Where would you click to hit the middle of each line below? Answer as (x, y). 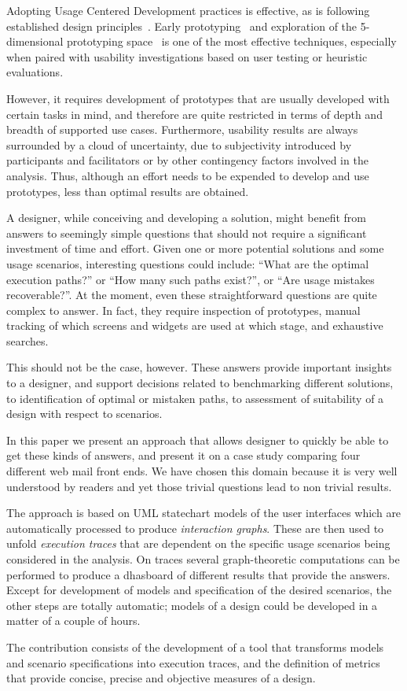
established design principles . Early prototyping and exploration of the (182, 26)
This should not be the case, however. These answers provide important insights (199, 367)
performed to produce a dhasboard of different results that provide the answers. (198, 574)
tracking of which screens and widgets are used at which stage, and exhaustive (195, 325)
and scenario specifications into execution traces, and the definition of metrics (193, 662)
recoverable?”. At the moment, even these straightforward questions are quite (192, 295)
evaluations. (35, 72)
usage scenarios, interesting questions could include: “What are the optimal (188, 263)
